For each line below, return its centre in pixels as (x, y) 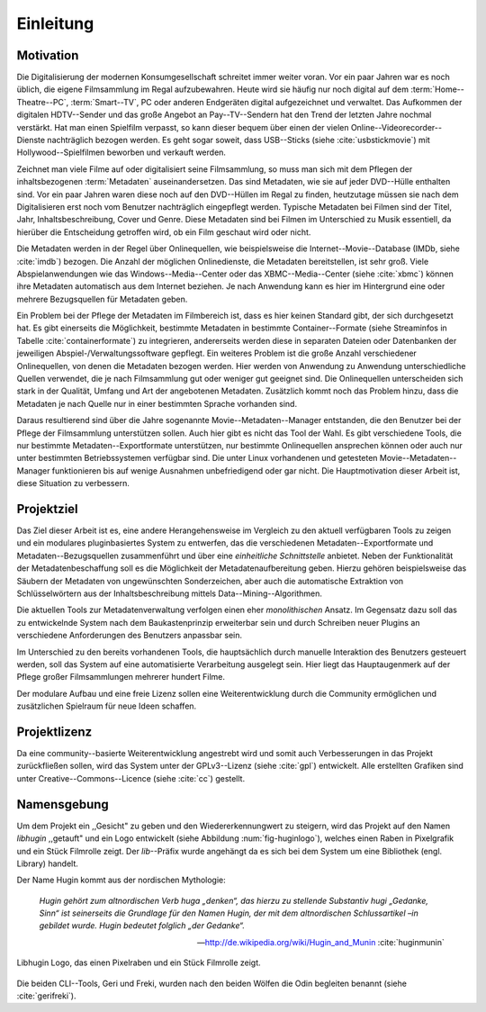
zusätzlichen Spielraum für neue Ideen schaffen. (107, 706)
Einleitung (55, 23)
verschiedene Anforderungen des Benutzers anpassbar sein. (130, 636)
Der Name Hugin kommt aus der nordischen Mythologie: (121, 880)
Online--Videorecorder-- (396, 127)
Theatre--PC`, (43, 102)
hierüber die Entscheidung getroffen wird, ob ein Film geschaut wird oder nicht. (164, 232)
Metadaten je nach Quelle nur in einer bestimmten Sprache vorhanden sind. (157, 403)
